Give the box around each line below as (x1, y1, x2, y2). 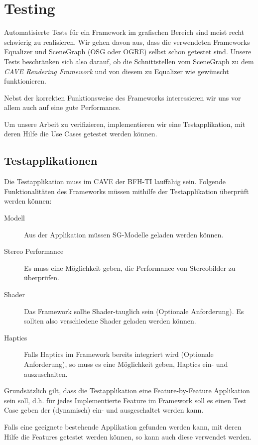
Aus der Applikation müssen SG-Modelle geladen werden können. (24, 229, 224, 239)
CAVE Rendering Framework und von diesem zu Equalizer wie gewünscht (4, 66, 229, 76)
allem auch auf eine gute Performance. (4, 102, 121, 112)
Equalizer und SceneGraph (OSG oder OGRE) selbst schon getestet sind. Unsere (4, 46, 252, 57)
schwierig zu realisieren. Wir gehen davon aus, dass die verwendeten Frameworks (4, 36, 250, 47)
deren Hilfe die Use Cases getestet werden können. (4, 128, 157, 139)
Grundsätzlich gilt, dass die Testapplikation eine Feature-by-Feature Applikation (4, 385, 250, 396)
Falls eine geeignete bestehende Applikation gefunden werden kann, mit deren (4, 421, 242, 432)
